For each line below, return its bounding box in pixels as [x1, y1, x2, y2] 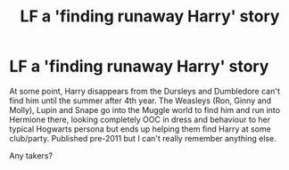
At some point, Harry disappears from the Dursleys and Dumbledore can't [9, 85, 281, 96]
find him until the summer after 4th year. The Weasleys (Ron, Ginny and [9, 95, 272, 106]
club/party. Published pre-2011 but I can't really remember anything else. [9, 133, 277, 143]
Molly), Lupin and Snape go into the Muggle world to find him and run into [9, 104, 281, 115]
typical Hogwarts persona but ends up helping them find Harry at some [9, 123, 272, 134]
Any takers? [9, 150, 54, 161]
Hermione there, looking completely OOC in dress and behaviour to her [9, 114, 270, 125]
